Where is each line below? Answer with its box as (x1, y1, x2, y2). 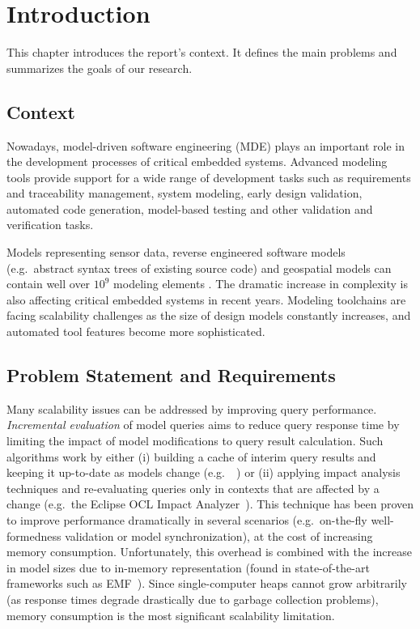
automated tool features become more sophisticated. (6, 323, 265, 340)
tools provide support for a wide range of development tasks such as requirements (6, 168, 411, 185)
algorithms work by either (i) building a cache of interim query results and (6, 448, 376, 465)
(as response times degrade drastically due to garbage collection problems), (6, 590, 379, 607)
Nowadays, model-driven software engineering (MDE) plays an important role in (6, 137, 405, 154)
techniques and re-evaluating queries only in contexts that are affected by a (6, 479, 380, 496)
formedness (6, 527, 62, 544)
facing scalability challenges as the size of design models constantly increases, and (6, 307, 411, 324)
